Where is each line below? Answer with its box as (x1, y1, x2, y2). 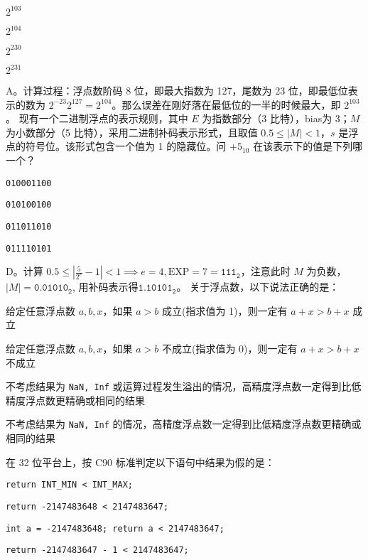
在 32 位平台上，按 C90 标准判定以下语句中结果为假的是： (6, 454, 275, 469)
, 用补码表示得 (72, 279, 139, 294)
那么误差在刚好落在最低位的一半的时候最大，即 (121, 97, 341, 112)
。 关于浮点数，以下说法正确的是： (176, 279, 340, 294)
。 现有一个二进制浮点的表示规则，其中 (6, 111, 188, 126)
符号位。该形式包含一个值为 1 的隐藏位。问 (25, 139, 227, 154)
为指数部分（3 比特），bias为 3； (202, 111, 350, 126)
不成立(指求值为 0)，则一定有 (161, 340, 298, 355)
